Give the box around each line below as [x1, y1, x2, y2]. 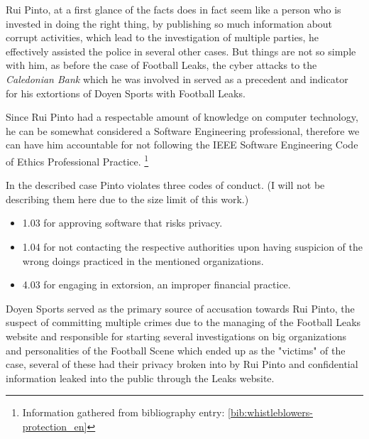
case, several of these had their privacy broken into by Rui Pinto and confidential [6, 357, 358, 372]
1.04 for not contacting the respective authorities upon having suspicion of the [22, 239, 363, 254]
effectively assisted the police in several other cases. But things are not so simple [6, 43, 356, 58]
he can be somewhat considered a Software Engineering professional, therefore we [6, 123, 360, 138]
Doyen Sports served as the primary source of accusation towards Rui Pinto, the [6, 300, 355, 315]
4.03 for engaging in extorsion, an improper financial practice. [22, 277, 291, 292]
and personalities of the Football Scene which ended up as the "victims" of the [6, 342, 346, 357]
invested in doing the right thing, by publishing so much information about [6, 16, 333, 31]
